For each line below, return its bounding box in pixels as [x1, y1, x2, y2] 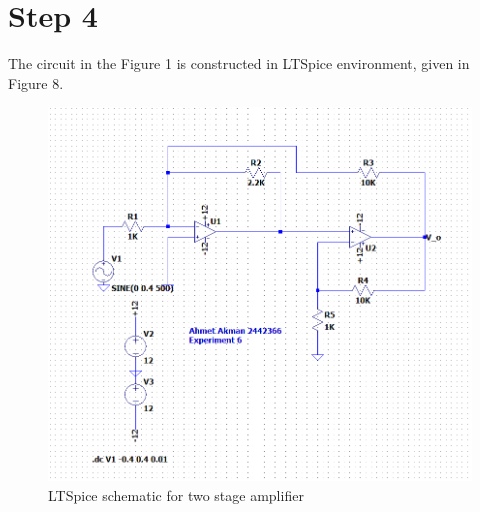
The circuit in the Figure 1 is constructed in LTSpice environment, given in [8, 53, 470, 74]
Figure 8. [8, 72, 64, 93]
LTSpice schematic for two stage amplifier [48, 484, 304, 505]
